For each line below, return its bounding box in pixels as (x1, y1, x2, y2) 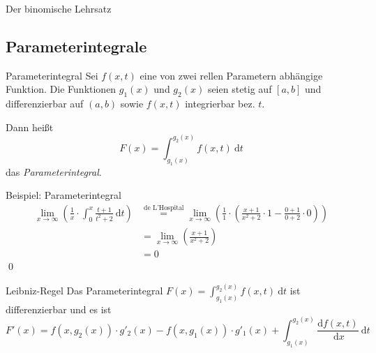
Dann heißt (6, 119, 54, 134)
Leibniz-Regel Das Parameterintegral (6, 283, 163, 298)
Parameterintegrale (6, 35, 147, 57)
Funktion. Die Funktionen (6, 82, 116, 96)
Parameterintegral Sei (6, 68, 98, 82)
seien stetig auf (207, 82, 272, 96)
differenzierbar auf (6, 96, 84, 111)
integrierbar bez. (185, 96, 255, 111)
